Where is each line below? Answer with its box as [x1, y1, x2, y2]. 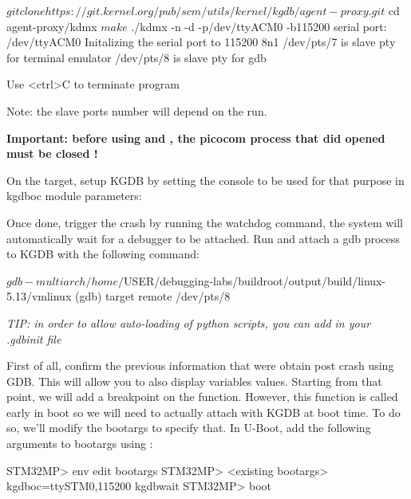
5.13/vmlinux [6, 288, 72, 305]
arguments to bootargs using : [6, 435, 153, 452]
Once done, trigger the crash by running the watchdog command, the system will [6, 214, 403, 230]
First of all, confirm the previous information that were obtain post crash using [6, 357, 394, 374]
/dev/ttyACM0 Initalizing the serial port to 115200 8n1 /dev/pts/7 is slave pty [6, 33, 396, 50]
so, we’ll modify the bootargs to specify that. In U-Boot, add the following [6, 419, 371, 436]
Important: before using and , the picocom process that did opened [6, 129, 385, 146]
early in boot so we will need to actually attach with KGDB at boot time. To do [6, 403, 401, 420]
